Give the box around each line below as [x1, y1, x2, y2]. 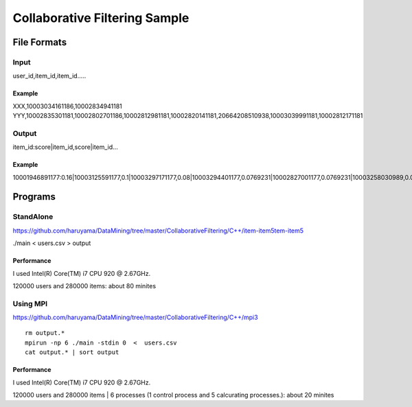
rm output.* [25, 329, 65, 337]
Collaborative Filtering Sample [12, 10, 190, 25]
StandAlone [12, 212, 54, 222]
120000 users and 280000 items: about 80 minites [12, 281, 157, 290]
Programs [12, 191, 56, 202]
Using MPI [12, 299, 48, 308]
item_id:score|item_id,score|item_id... [12, 143, 118, 151]
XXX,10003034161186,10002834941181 [12, 102, 123, 110]
